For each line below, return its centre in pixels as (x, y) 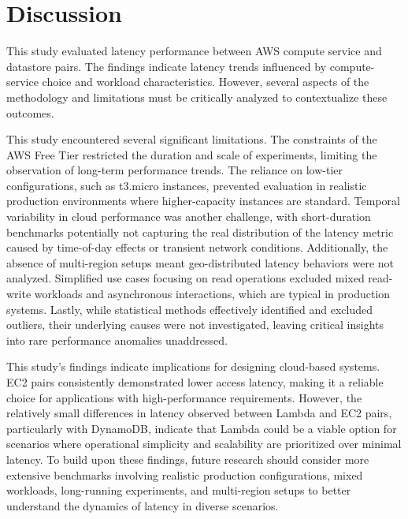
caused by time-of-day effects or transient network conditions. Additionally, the (197, 247)
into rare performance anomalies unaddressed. (117, 340)
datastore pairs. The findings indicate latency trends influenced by (167, 66)
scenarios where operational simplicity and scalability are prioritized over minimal (204, 444)
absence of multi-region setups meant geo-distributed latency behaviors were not (200, 262)
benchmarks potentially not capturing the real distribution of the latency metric (200, 231)
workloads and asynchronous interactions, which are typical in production (212, 294)
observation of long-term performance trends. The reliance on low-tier (175, 170)
